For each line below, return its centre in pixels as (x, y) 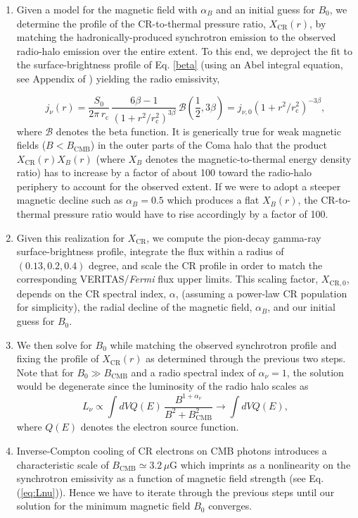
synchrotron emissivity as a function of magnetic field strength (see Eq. (170, 478)
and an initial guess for (266, 9)
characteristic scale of (63, 464)
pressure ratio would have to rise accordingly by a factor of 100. (191, 214)
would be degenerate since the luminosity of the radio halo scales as (162, 386)
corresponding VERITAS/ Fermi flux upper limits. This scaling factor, (167, 279)
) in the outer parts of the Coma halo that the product (209, 145)
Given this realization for (70, 237)
